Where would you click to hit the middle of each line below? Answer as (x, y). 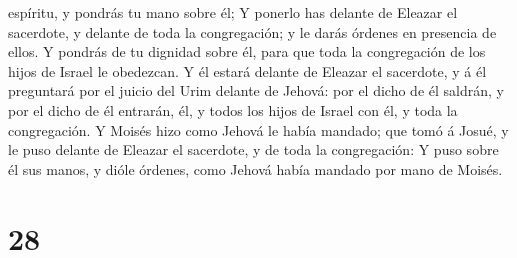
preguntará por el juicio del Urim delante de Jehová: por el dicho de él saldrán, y (256, 90)
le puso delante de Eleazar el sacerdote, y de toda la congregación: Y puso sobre (253, 149)
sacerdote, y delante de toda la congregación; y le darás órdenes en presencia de (252, 31)
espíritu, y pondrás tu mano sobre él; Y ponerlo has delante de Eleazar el (233, 12)
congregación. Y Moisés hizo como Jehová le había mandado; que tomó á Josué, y (258, 129)
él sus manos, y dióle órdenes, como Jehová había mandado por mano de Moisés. (255, 168)
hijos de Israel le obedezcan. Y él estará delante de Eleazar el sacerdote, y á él (247, 70)
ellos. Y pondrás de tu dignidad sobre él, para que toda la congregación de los (247, 51)
